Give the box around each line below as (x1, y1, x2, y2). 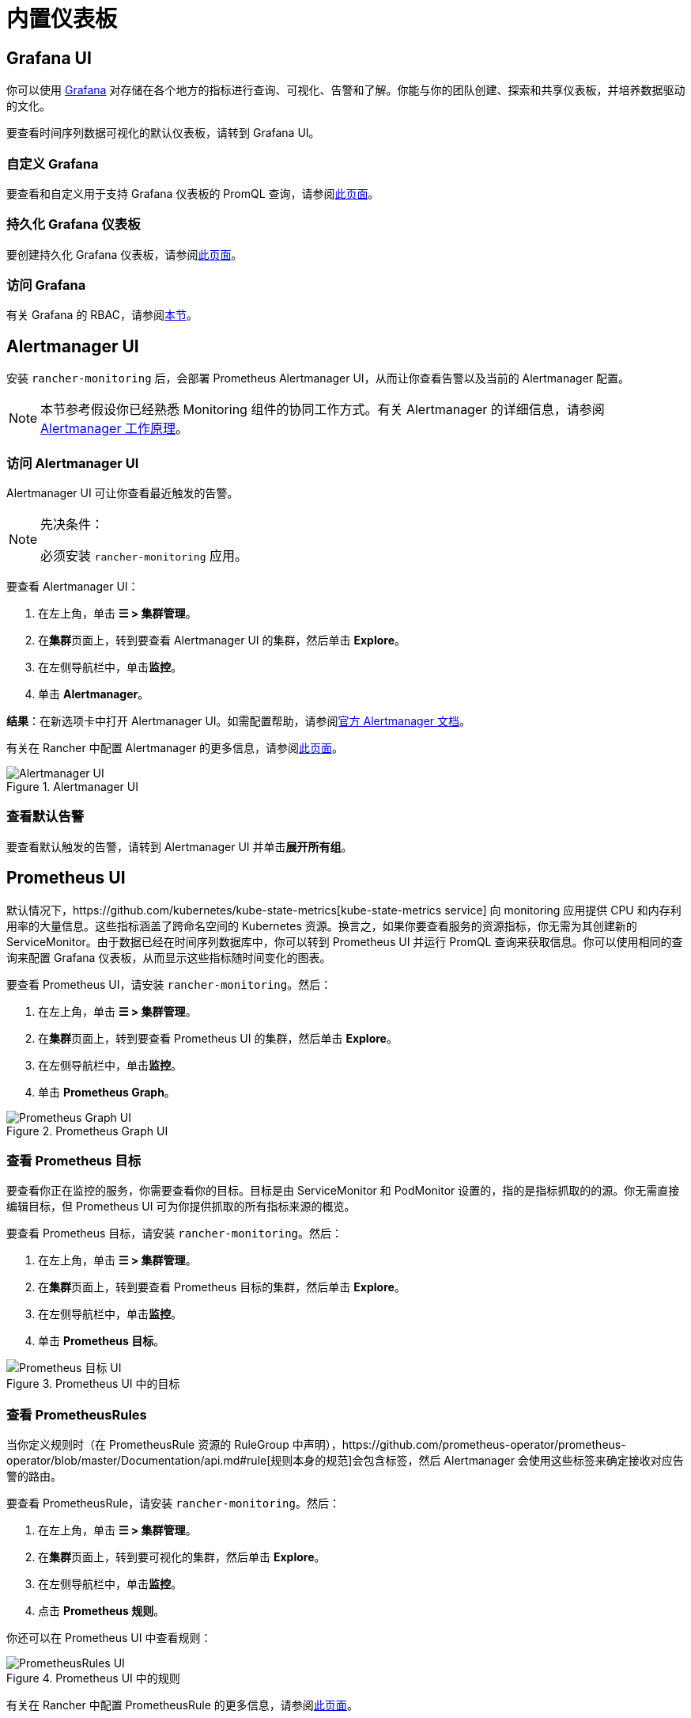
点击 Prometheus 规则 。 (38, 1604, 165, 1618)
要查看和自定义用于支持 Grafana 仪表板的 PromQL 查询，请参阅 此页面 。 (6, 186, 379, 200)
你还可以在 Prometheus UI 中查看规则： (6, 1631, 212, 1645)
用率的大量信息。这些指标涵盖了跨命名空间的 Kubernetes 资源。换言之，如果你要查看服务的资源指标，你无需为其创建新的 (6, 918, 637, 933)
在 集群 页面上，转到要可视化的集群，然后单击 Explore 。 (38, 1550, 326, 1564)
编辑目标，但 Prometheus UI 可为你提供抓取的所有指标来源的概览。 (6, 1199, 356, 1214)
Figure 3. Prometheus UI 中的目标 (6, 1377, 180, 1391)
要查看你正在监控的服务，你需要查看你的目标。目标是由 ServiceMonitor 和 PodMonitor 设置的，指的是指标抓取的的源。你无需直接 (6, 1184, 680, 1198)
